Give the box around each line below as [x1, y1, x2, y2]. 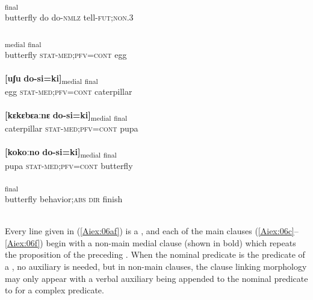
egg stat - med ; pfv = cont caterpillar [5, 85, 132, 97]
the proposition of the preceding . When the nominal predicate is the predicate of [5, 248, 305, 261]
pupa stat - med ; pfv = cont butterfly [5, 159, 133, 171]
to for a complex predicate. [5, 284, 104, 296]
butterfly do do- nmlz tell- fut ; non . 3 [5, 11, 134, 24]
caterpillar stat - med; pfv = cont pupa [5, 122, 138, 135]
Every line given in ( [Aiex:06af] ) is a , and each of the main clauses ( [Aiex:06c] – [5, 225, 299, 237]
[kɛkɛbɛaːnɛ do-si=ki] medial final [5, 109, 128, 123]
